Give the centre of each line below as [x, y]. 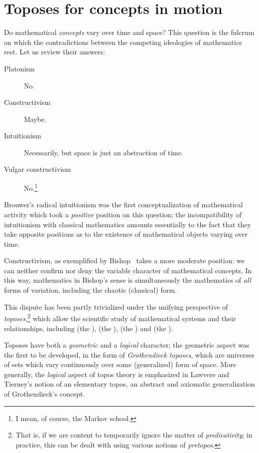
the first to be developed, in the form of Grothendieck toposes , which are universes [129, 354]
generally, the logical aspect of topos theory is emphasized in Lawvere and [117, 374]
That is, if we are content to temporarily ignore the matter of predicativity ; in [134, 435]
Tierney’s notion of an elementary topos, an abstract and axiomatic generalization [129, 384]
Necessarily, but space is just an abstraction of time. [104, 152]
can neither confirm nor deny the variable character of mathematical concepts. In [128, 270]
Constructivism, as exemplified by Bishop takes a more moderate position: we [124, 260]
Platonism [19, 68]
